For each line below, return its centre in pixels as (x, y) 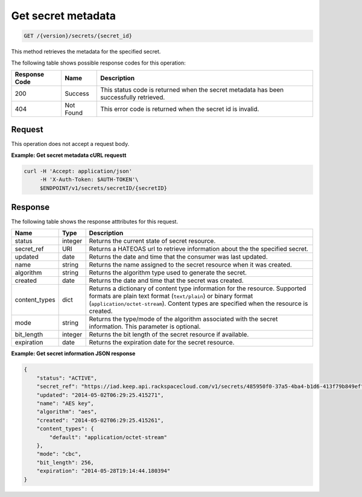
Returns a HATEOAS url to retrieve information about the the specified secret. (199, 249)
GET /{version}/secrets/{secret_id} (78, 36)
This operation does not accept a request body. (70, 144)
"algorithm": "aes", (67, 412)
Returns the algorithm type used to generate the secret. (168, 273)
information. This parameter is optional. (145, 327)
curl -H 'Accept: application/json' (78, 171)
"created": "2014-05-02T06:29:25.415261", (100, 420)
